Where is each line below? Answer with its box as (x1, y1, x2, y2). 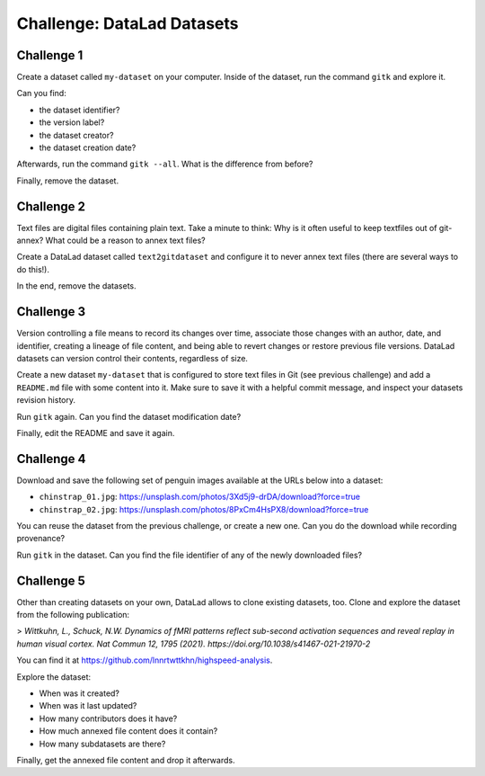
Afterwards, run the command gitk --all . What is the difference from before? (16, 158, 313, 170)
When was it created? (39, 688, 120, 699)
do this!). (16, 263, 49, 274)
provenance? (16, 533, 66, 544)
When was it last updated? (39, 700, 137, 711)
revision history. (16, 395, 76, 406)
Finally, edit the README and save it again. (16, 427, 175, 438)
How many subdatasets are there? (39, 738, 166, 749)
